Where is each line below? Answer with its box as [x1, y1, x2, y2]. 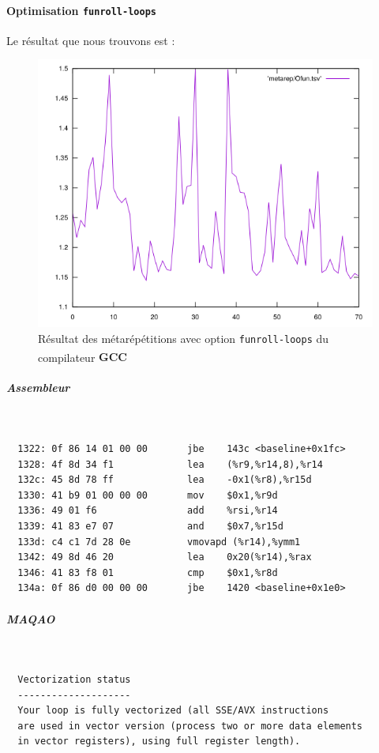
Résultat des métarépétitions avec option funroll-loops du [38, 329, 329, 346]
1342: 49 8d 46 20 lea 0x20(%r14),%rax [17, 552, 312, 563]
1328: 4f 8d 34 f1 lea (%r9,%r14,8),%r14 [17, 458, 323, 470]
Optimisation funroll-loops [6, 2, 156, 18]
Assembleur [6, 379, 70, 396]
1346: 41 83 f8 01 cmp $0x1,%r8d [17, 567, 278, 578]
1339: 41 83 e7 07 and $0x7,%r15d [17, 520, 283, 532]
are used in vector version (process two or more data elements [17, 720, 363, 732]
